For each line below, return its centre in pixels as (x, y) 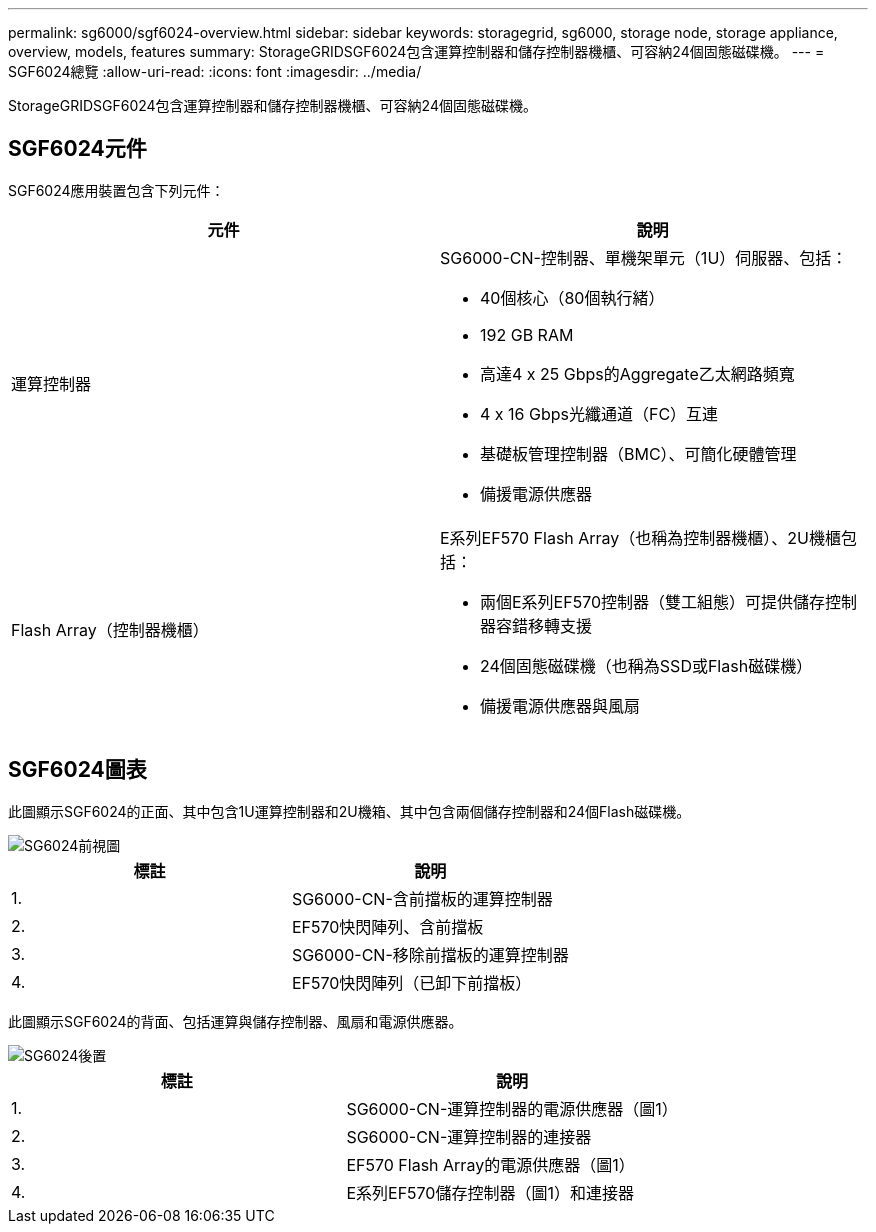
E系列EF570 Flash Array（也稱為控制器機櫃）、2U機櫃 (641, 537)
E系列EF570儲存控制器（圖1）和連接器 (490, 1192)
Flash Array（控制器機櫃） (110, 629)
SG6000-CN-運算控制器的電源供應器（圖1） (512, 1108)
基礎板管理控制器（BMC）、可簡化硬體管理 (638, 453)
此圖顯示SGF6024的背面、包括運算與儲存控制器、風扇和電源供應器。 (235, 1021)
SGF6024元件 (77, 149)
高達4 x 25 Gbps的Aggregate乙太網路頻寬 (637, 373)
